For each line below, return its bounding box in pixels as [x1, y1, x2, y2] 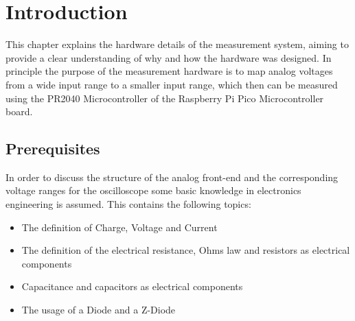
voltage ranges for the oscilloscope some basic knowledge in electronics [5, 183, 301, 198]
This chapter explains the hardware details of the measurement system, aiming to [5, 37, 349, 51]
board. [5, 104, 33, 119]
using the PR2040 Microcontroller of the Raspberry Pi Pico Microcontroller [5, 91, 324, 105]
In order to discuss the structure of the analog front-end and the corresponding [5, 169, 339, 184]
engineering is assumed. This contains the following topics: [5, 197, 251, 211]
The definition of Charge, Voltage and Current [21, 219, 218, 234]
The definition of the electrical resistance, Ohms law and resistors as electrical [21, 243, 350, 257]
